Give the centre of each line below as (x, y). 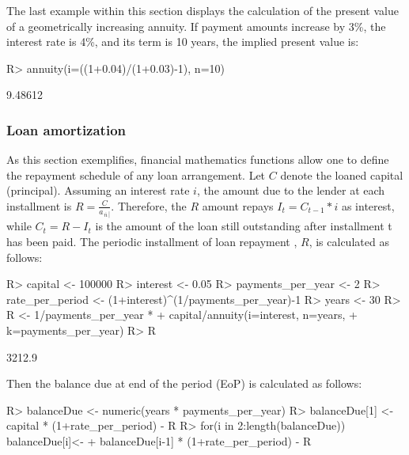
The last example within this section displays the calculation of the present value (203, 10)
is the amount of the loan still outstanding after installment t (244, 226)
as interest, (368, 205)
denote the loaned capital (342, 174)
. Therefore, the (149, 205)
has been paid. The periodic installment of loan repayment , (152, 242)
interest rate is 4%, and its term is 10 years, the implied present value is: (183, 42)
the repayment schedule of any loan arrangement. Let (136, 174)
